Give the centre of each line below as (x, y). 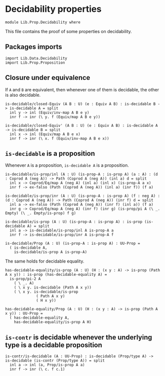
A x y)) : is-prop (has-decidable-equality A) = (56, 275)
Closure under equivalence (48, 78)
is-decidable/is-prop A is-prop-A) (51, 252)
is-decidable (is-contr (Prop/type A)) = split (55, 361)
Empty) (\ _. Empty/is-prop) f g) (41, 213)
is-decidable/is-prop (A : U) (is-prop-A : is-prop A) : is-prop (74, 222)
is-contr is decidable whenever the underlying (79, 337)
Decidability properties (53, 9)
